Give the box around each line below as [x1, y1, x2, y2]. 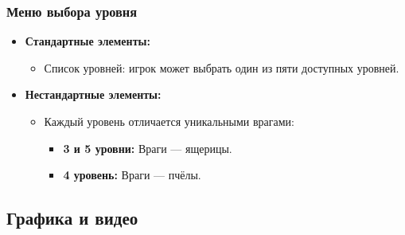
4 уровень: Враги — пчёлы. [63, 166, 201, 183]
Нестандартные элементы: [25, 86, 162, 103]
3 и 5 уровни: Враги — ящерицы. [63, 139, 232, 156]
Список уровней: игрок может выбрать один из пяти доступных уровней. [44, 59, 399, 76]
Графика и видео [6, 206, 138, 230]
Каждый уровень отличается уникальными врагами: [44, 113, 294, 129]
